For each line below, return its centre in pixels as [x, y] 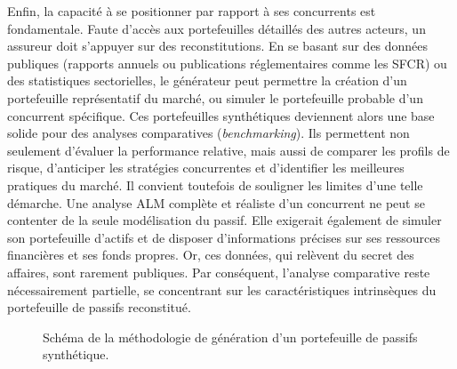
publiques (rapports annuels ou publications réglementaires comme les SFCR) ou [227, 63]
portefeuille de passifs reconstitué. [99, 307]
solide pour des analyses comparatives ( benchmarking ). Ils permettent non [208, 133]
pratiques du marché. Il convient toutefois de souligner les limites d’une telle [215, 184]
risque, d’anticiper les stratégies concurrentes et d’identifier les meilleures [206, 168]
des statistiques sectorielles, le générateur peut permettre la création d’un [207, 80]
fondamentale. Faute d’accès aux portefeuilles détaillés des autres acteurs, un [216, 28]
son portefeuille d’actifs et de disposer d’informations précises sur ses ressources [224, 237]
